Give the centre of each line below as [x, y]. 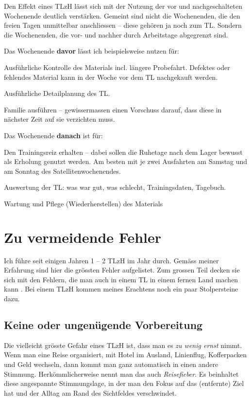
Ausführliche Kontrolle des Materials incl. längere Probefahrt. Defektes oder [117, 67]
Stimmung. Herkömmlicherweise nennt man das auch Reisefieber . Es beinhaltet [121, 374]
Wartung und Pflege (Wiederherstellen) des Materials [84, 203]
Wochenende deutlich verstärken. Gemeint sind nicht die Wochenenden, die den [122, 15]
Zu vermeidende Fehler [83, 237]
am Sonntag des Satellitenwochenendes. [62, 171]
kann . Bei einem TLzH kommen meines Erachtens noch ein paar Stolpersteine [121, 289]
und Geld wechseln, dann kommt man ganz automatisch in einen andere [111, 364]
